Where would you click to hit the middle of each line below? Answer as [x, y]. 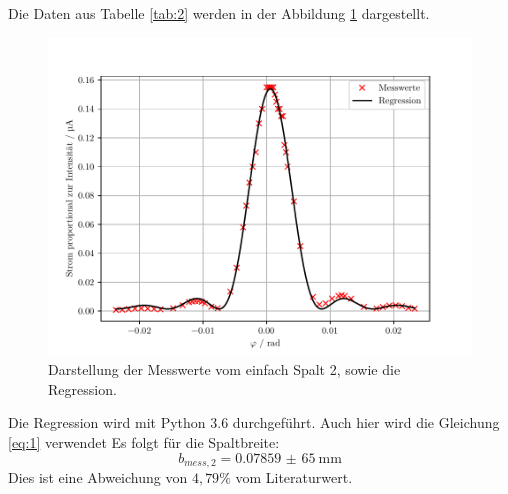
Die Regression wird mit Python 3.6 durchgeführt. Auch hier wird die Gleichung [254, 422]
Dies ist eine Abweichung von [98, 477]
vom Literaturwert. [294, 477]
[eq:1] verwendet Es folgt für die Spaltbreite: [144, 441]
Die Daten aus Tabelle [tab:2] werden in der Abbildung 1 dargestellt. [219, 13]
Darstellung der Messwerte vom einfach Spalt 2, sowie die [224, 369]
